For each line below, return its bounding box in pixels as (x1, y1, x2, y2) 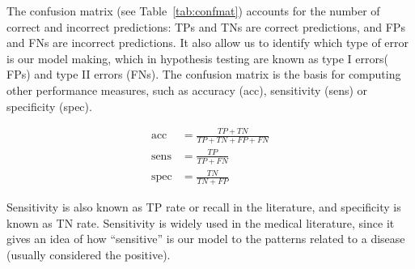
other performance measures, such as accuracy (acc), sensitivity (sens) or (6, 81, 368, 98)
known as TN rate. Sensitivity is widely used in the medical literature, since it (6, 214, 395, 231)
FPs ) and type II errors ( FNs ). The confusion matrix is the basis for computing (6, 66, 401, 83)
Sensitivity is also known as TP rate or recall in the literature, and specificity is (6, 199, 401, 216)
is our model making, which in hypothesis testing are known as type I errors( (6, 49, 388, 66)
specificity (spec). (6, 97, 92, 114)
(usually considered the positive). (6, 246, 171, 263)
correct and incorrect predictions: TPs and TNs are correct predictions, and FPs (6, 18, 405, 35)
